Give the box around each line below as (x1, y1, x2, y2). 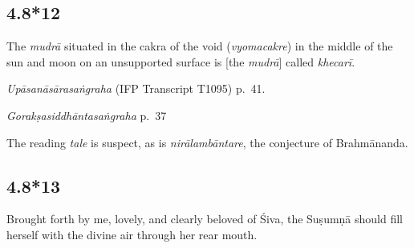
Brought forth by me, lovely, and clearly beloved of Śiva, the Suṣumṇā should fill (6, 210, 404, 227)
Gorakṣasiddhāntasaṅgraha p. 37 (6, 106, 167, 123)
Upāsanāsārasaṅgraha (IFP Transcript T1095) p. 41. (6, 80, 266, 97)
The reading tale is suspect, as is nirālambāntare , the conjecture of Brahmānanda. (6, 134, 408, 150)
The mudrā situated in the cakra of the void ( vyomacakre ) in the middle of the (6, 38, 393, 54)
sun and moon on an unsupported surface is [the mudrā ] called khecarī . (6, 53, 355, 70)
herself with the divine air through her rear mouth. (6, 226, 258, 242)
